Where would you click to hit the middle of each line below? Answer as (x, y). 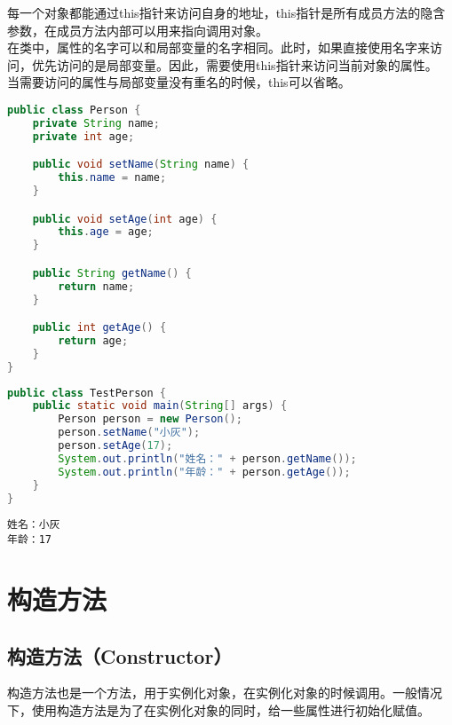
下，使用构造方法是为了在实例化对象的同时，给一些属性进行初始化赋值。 (218, 709)
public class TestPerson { (87, 393)
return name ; (96, 286)
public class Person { (74, 110)
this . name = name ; (112, 178)
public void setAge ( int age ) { (125, 219)
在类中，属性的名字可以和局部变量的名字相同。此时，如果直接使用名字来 (218, 47)
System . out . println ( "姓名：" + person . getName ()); (207, 458)
